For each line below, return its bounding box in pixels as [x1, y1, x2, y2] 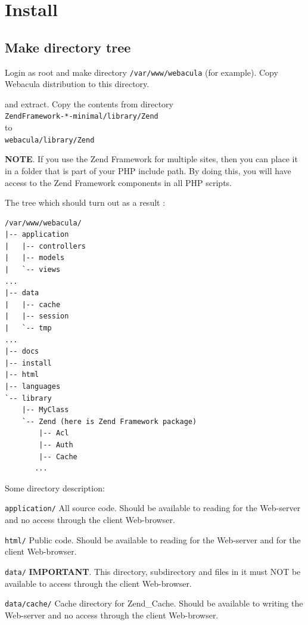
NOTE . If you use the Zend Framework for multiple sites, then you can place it [5, 153, 298, 165]
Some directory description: [5, 481, 105, 494]
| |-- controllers [5, 242, 86, 250]
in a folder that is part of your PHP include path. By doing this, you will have [5, 164, 291, 177]
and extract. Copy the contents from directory [5, 97, 173, 110]
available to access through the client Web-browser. [5, 577, 192, 589]
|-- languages [5, 382, 61, 391]
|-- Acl [39, 429, 69, 438]
